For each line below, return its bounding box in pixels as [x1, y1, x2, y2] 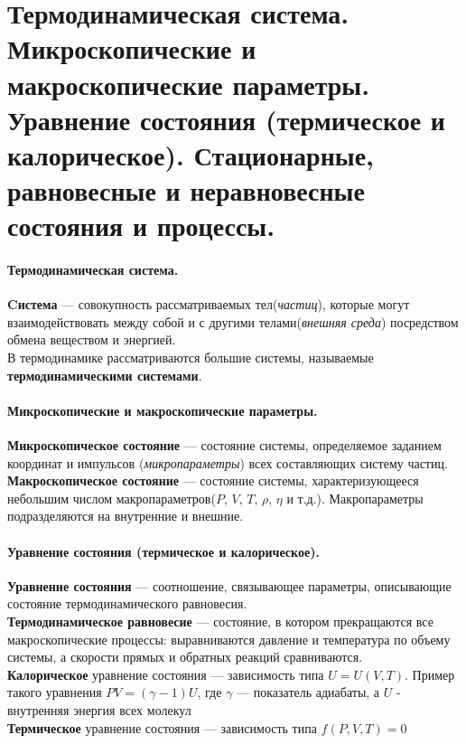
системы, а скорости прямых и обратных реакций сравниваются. [7, 647, 363, 666]
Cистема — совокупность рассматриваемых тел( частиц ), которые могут [7, 295, 410, 314]
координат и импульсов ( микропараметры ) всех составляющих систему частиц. [7, 453, 448, 472]
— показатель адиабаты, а [237, 683, 380, 702]
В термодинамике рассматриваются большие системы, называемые [7, 348, 374, 367]
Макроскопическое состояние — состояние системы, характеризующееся [7, 471, 419, 490]
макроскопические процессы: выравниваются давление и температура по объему [7, 629, 451, 648]
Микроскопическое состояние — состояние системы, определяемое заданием [7, 436, 442, 455]
